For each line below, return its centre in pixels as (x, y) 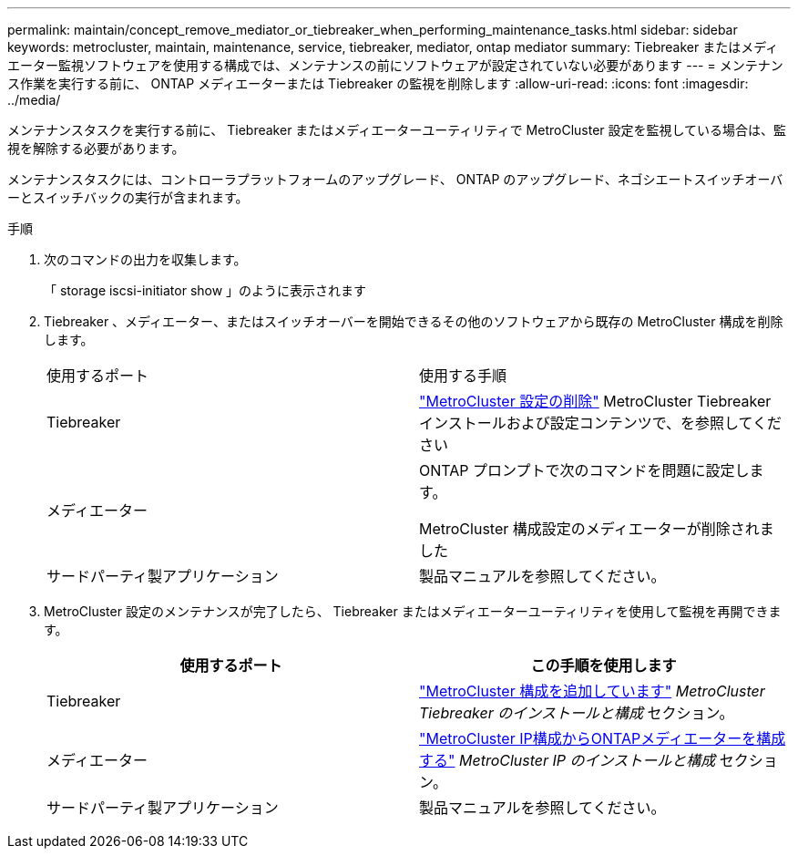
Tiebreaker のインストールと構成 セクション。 (577, 713)
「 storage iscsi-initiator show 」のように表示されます (205, 290)
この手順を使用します (604, 665)
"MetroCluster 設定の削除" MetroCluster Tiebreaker (595, 401)
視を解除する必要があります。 (96, 148)
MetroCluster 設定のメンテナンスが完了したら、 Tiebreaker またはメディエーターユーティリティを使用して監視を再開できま (413, 611)
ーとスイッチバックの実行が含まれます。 (128, 197)
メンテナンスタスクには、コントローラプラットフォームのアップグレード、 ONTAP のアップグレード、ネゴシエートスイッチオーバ (395, 179)
